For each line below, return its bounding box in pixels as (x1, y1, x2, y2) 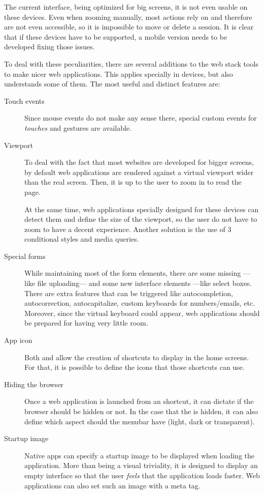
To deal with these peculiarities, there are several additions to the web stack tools (4, 58, 258, 69)
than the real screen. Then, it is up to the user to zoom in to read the (24, 177, 242, 187)
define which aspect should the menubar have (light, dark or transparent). (24, 416, 255, 426)
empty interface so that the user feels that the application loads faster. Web (24, 470, 260, 480)
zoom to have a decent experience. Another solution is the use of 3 (24, 223, 232, 234)
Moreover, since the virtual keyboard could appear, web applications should (24, 307, 260, 318)
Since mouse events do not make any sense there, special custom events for (24, 112, 257, 123)
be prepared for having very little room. (24, 317, 148, 328)
